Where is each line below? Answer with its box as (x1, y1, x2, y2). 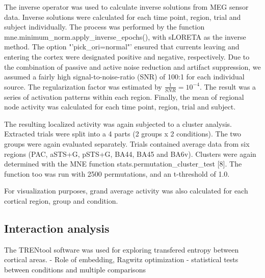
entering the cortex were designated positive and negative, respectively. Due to (4, 51, 250, 62)
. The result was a (199, 81, 256, 92)
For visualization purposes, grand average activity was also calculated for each (4, 185, 248, 196)
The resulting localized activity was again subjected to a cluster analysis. (4, 118, 232, 129)
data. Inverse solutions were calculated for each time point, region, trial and (4, 11, 241, 22)
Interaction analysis (4, 220, 110, 236)
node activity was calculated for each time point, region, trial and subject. (4, 101, 236, 112)
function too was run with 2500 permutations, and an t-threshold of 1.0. (4, 168, 230, 179)
